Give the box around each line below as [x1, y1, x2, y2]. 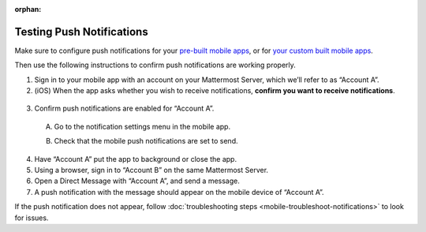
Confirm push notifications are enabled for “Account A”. [34, 103, 215, 114]
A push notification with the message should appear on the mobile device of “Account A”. [34, 187, 324, 196]
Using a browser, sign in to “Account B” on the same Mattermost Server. [34, 166, 268, 175]
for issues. [14, 213, 49, 223]
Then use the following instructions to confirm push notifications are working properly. [14, 60, 296, 70]
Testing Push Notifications [14, 24, 149, 39]
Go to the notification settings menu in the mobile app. [54, 122, 231, 131]
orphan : [14, 5, 42, 13]
